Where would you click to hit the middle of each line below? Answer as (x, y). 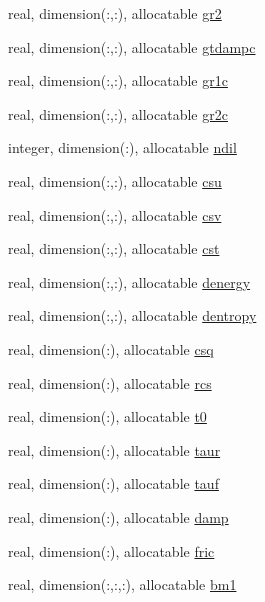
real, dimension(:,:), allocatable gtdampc (132, 46)
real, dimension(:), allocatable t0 (107, 416)
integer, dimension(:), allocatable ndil (122, 147)
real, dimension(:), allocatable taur (114, 449)
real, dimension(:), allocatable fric (111, 550)
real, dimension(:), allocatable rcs (110, 382)
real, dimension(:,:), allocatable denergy (129, 281)
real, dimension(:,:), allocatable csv (115, 214)
